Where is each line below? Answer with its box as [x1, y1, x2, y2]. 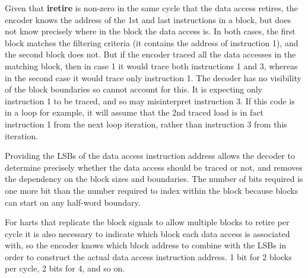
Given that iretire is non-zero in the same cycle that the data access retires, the [5, 2, 298, 14]
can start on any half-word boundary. [5, 196, 141, 208]
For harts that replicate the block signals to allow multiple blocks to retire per [5, 216, 290, 228]
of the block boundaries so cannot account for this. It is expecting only [5, 83, 263, 95]
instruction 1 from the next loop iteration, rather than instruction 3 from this [5, 117, 287, 130]
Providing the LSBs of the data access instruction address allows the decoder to [5, 149, 295, 162]
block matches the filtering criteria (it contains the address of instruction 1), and [5, 36, 299, 49]
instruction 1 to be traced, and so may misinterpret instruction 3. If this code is [5, 94, 295, 107]
